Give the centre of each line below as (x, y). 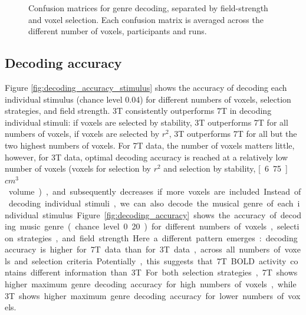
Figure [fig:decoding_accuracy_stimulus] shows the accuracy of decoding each (146, 87)
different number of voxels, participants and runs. (118, 31)
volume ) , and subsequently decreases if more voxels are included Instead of (155, 191)
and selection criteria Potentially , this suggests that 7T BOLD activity (150, 260)
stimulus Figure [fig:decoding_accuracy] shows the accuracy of (159, 214)
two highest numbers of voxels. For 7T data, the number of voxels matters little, (150, 145)
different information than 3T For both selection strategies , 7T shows (164, 272)
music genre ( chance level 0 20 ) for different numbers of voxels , (146, 226)
